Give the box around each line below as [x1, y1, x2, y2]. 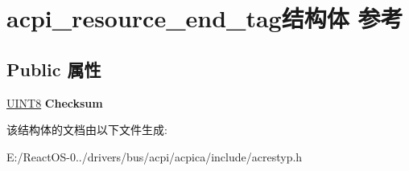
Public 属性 [6, 56, 101, 81]
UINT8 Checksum [6, 94, 103, 111]
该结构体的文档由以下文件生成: [6, 121, 167, 138]
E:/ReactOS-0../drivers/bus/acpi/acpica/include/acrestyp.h [6, 148, 303, 165]
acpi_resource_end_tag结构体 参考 [6, 2, 403, 35]
